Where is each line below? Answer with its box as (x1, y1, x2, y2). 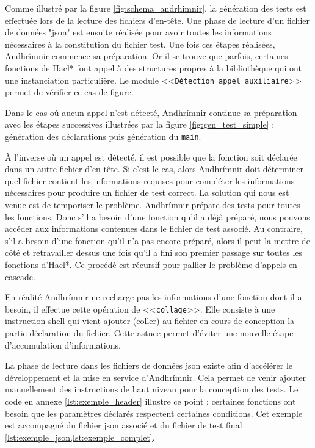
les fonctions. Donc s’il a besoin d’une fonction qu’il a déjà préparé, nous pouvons (5, 210, 310, 223)
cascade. (5, 270, 35, 283)
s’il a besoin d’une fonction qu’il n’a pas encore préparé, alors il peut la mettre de (5, 234, 310, 247)
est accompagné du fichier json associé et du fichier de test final (5, 419, 242, 432)
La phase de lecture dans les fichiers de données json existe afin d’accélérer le (5, 359, 292, 372)
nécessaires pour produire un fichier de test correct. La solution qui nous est (5, 186, 289, 199)
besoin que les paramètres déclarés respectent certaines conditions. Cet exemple (5, 406, 303, 419)
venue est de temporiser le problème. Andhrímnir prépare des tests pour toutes (5, 198, 300, 211)
